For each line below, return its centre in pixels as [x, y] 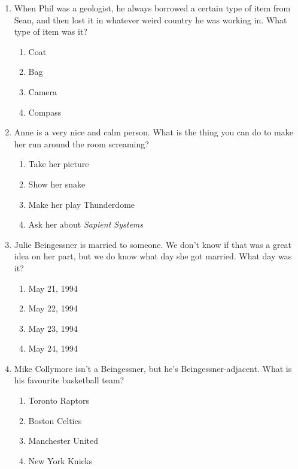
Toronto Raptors [59, 400]
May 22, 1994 [53, 308]
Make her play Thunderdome [82, 204]
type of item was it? [51, 31]
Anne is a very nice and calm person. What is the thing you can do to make [153, 132]
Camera [43, 91]
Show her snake [57, 184]
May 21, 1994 [53, 288]
